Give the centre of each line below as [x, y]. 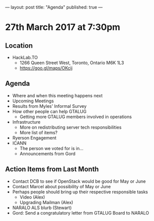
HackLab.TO [25, 57]
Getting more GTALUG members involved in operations [76, 117]
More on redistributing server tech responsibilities [71, 127]
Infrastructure [26, 122]
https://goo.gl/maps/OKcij [46, 68]
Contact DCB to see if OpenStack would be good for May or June [79, 181]
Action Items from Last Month [52, 169]
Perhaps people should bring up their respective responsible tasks [80, 192]
